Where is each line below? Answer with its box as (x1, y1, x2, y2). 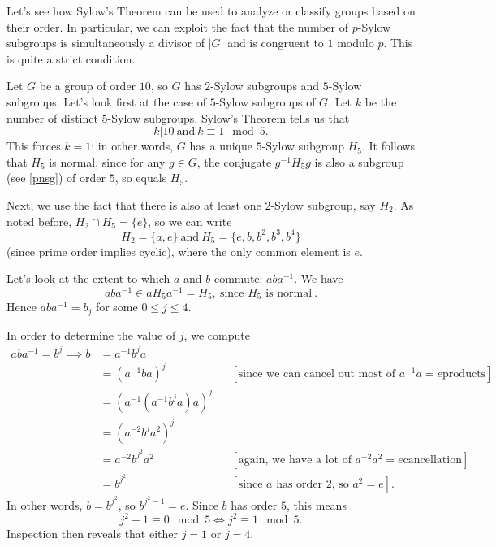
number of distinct (6, 109, 98, 126)
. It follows (361, 137, 415, 154)
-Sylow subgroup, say (270, 196, 376, 213)
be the (364, 93, 397, 110)
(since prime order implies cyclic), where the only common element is (6, 242, 351, 259)
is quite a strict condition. (6, 50, 136, 67)
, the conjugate (196, 153, 272, 170)
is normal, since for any (49, 153, 166, 170)
